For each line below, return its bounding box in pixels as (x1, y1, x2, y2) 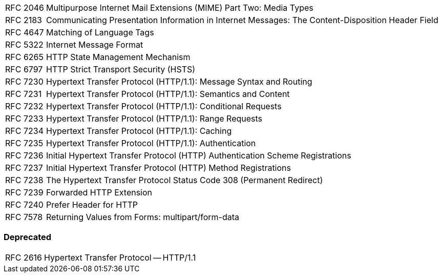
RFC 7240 (5, 200, 44, 210)
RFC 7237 (5, 163, 43, 173)
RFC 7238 (5, 175, 44, 185)
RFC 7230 (5, 76, 44, 87)
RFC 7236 (5, 150, 44, 161)
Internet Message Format (46, 39, 143, 50)
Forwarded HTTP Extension (46, 187, 153, 197)
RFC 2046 (5, 3, 45, 13)
